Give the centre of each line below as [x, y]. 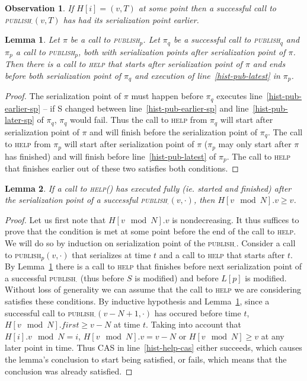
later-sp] [20, 120]
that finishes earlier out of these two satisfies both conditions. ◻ [122, 168]
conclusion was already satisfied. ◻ [69, 371]
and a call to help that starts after [222, 254]
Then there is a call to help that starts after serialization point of [124, 64]
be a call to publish [105, 39]
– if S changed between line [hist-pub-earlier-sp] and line [146, 108]
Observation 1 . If [39, 8]
